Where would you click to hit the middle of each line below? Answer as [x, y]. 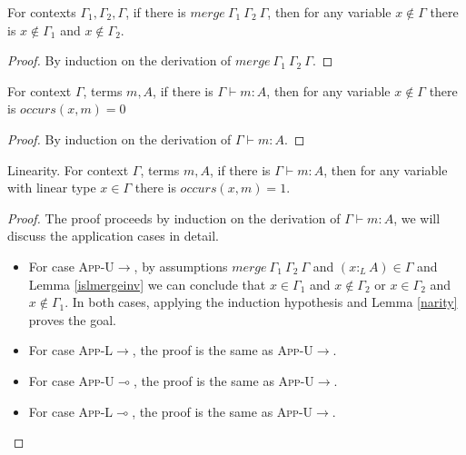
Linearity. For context [68, 169]
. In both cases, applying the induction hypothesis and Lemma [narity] [261, 302]
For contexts [42, 12]
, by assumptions [181, 266]
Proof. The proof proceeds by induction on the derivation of [174, 218]
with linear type [52, 188]
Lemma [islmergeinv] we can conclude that [147, 284]
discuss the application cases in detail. [113, 236]
